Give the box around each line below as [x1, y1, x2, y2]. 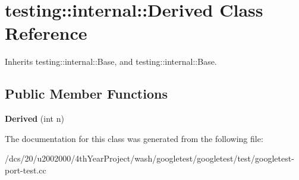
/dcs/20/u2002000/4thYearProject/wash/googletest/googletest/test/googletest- [5, 152, 294, 165]
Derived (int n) [5, 112, 64, 125]
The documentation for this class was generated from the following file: [5, 132, 263, 144]
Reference [5, 21, 87, 45]
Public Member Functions [5, 84, 168, 103]
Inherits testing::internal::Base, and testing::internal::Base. [5, 55, 217, 68]
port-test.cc [5, 163, 46, 176]
